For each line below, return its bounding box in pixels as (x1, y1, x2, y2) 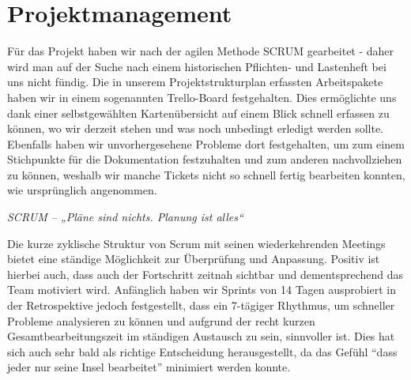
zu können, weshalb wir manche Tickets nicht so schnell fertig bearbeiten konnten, (7, 166, 405, 182)
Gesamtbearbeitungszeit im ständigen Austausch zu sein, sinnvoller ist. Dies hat (7, 328, 395, 344)
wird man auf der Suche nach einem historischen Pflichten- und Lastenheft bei (7, 58, 386, 74)
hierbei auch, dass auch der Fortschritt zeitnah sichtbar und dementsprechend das (7, 265, 404, 282)
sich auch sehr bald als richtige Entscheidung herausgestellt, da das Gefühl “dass (7, 343, 398, 359)
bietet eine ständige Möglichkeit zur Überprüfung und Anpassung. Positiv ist (7, 250, 380, 267)
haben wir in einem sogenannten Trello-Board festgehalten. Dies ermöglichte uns (7, 88, 397, 105)
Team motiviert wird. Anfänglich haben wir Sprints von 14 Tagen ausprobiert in (7, 281, 396, 298)
